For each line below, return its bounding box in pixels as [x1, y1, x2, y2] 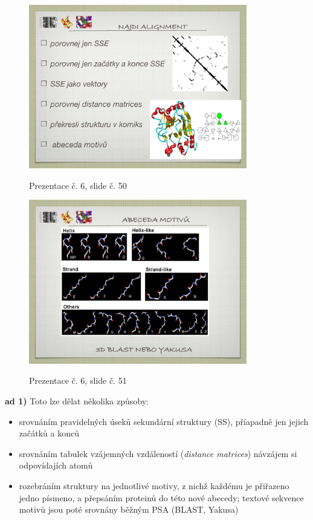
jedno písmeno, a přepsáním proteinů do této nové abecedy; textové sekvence [19, 491, 304, 504]
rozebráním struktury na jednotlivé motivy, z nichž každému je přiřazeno [19, 479, 289, 492]
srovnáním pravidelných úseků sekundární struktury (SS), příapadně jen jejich [19, 415, 309, 427]
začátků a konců [19, 427, 79, 439]
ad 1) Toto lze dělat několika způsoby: [5, 394, 149, 407]
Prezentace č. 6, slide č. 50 [29, 179, 127, 191]
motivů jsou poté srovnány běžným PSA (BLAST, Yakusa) [19, 503, 239, 516]
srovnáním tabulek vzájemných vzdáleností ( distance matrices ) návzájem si [19, 447, 297, 459]
